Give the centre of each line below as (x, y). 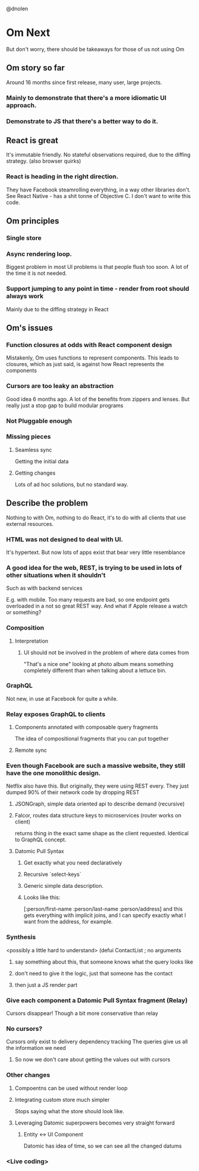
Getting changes (35, 473)
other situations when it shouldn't (56, 575)
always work (25, 296)
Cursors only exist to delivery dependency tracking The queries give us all (97, 1042)
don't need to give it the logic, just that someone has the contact (94, 973)
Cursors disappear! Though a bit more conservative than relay (82, 1013)
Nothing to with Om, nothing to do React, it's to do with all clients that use (96, 518)
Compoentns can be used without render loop (71, 1088)
